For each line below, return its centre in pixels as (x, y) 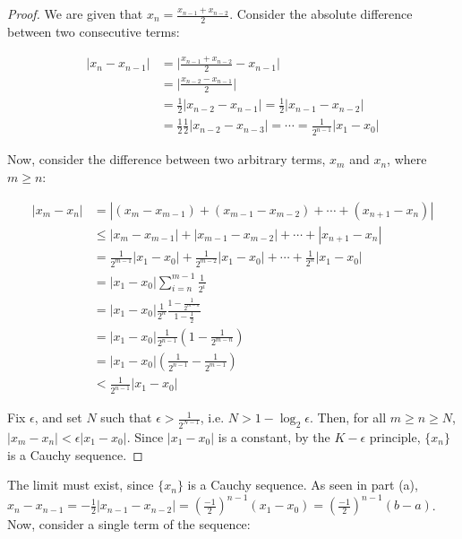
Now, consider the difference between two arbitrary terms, (167, 159)
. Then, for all (348, 417)
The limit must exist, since (81, 485)
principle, (395, 436)
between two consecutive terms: (94, 31)
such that (126, 417)
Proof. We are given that (75, 13)
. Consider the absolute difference (321, 13)
